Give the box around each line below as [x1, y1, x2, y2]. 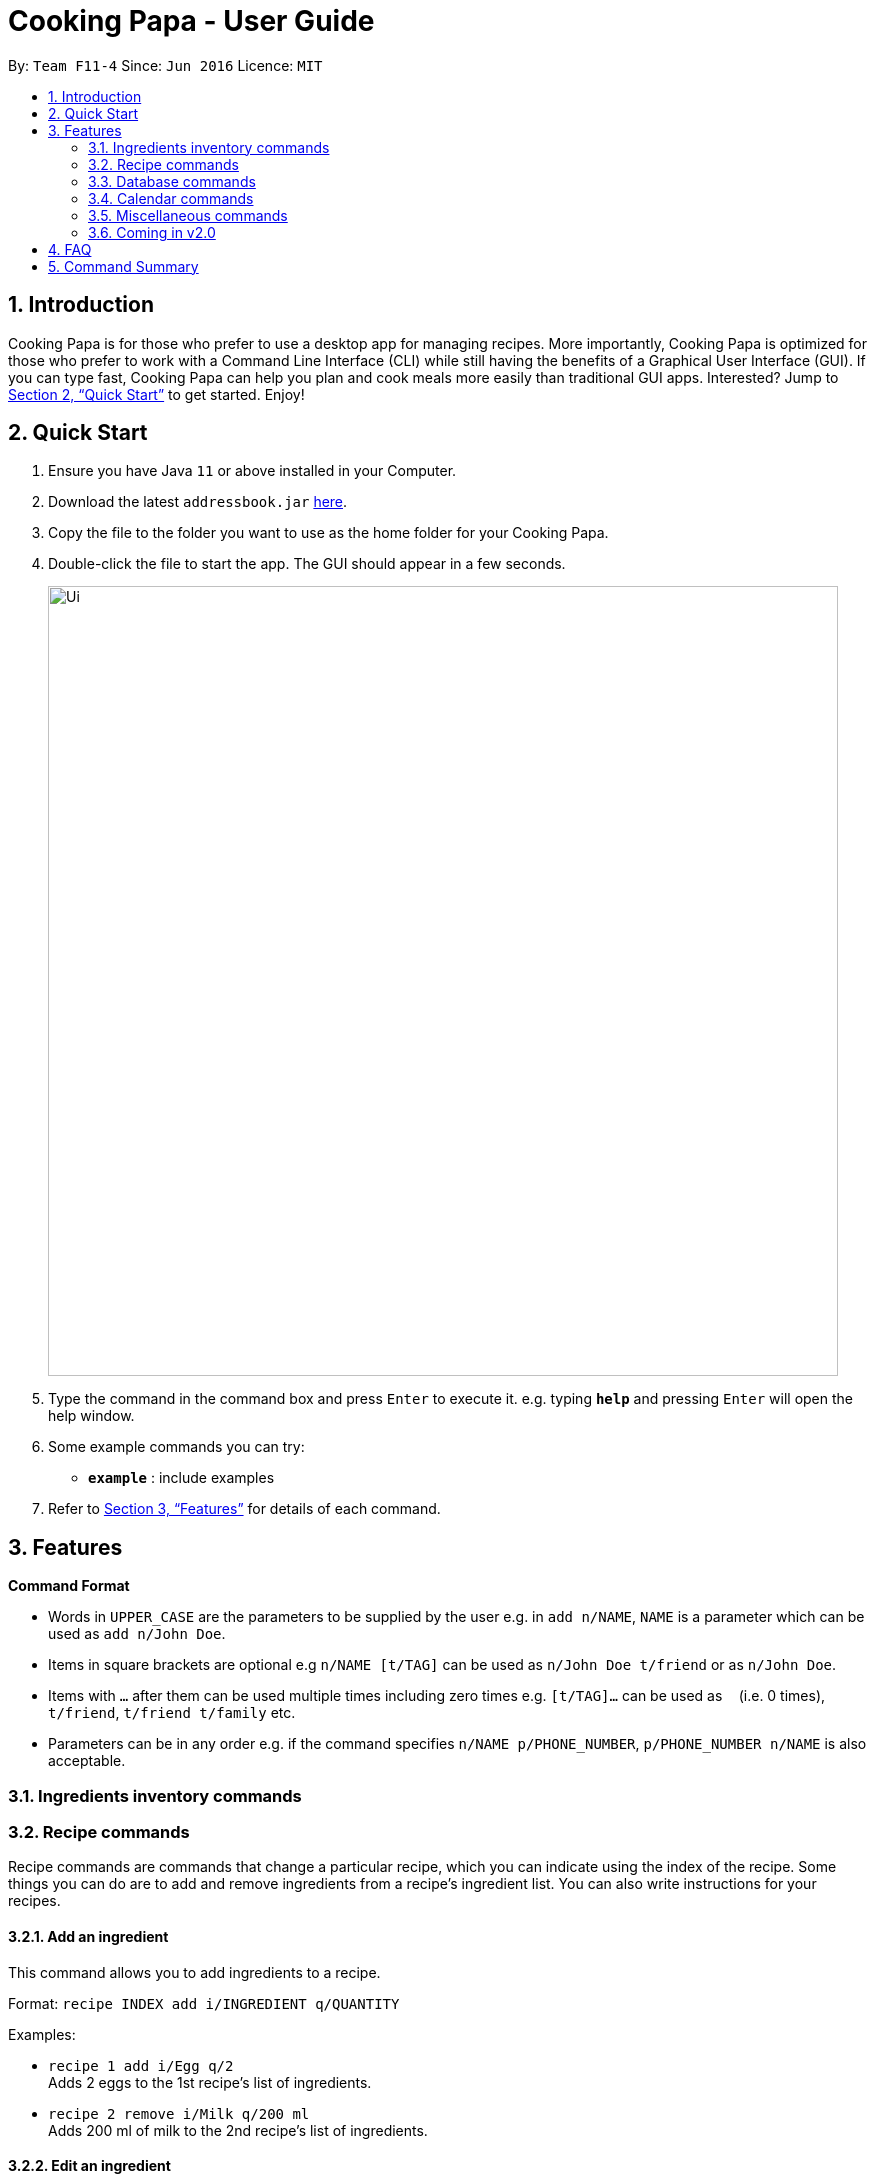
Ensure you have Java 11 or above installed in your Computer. [48, 462, 457, 480]
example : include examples [88, 1469, 275, 1487]
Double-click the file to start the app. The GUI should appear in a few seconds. [48, 555, 566, 573]
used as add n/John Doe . [48, 1625, 226, 1643]
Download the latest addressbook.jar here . [48, 493, 348, 511]
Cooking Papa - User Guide [8, 4, 375, 38]
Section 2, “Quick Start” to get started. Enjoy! [8, 385, 305, 403]
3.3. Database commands [88, 172, 256, 190]
